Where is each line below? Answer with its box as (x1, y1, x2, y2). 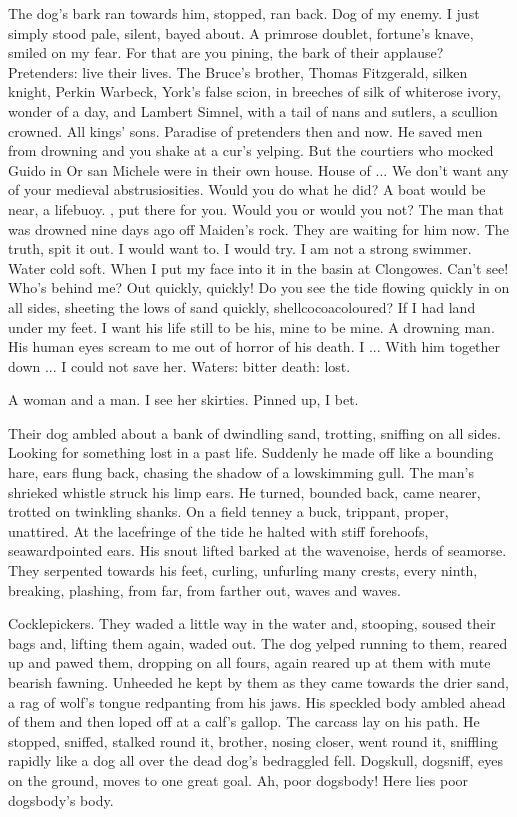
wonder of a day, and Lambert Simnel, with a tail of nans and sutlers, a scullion (8, 100, 498, 121)
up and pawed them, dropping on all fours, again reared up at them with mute (8, 652, 491, 673)
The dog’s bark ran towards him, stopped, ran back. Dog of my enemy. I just (8, 3, 480, 23)
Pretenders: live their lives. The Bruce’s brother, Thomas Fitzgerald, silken (8, 61, 468, 82)
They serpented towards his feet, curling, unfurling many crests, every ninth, (8, 560, 478, 581)
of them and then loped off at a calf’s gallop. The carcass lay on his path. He (8, 711, 480, 732)
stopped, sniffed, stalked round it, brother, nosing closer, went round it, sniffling (8, 730, 498, 751)
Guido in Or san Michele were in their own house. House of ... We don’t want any (8, 159, 509, 180)
